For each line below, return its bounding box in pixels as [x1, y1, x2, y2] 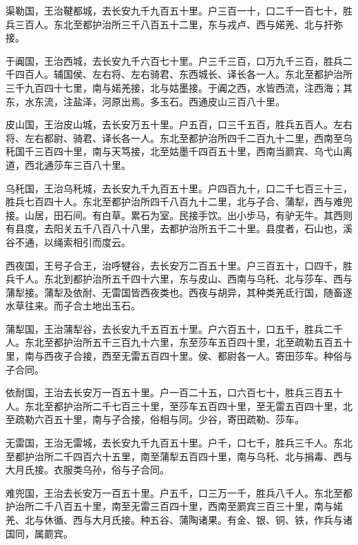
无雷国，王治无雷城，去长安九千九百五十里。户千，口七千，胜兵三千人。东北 [6, 435, 352, 450]
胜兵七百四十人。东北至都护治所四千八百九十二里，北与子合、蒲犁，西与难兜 [6, 194, 352, 209]
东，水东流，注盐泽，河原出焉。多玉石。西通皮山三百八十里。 [6, 94, 285, 108]
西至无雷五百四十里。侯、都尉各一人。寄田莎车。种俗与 [101, 349, 352, 363]
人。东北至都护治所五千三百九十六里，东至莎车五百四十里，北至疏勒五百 [6, 335, 333, 349]
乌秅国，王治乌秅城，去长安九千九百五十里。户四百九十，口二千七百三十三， [6, 181, 352, 195]
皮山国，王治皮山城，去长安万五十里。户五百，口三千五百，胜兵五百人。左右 [6, 117, 352, 132]
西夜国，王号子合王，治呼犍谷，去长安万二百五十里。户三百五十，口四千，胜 [6, 258, 352, 272]
